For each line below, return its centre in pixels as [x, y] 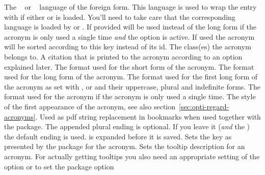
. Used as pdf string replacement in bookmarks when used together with [148, 116]
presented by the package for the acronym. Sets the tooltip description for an [125, 146]
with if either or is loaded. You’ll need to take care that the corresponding [120, 17]
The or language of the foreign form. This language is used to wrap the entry [130, 7]
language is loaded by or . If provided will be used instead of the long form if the [130, 27]
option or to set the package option [59, 166]
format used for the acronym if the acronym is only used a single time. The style [130, 96]
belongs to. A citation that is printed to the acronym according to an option [123, 56]
